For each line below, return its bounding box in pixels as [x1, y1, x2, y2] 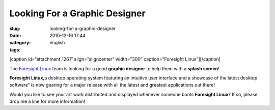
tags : [9, 46, 21, 53]
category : [9, 40, 31, 46]
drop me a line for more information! [9, 98, 86, 104]
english [49, 40, 65, 46]
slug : [9, 25, 20, 32]
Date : [9, 32, 21, 38]
